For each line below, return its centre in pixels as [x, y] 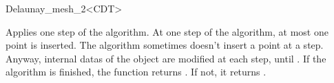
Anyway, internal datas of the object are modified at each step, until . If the [166, 58]
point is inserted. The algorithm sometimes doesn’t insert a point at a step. [165, 45]
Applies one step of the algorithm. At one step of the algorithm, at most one [167, 31]
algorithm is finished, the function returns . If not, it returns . [136, 72]
